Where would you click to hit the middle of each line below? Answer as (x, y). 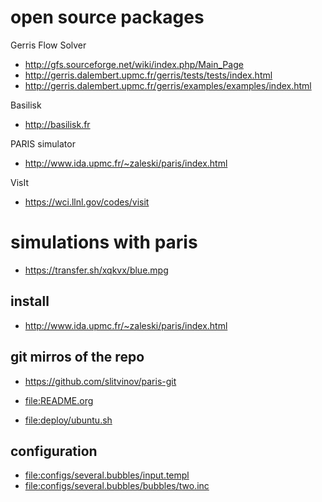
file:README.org (59, 400)
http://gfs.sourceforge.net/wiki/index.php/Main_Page (134, 64)
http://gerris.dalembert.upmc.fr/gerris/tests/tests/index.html (148, 75)
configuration (54, 451)
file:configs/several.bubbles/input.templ (107, 475)
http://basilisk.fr (57, 124)
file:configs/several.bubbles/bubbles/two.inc (117, 486)
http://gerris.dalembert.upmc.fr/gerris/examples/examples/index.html (168, 85)
